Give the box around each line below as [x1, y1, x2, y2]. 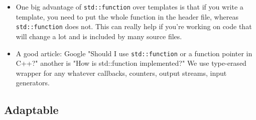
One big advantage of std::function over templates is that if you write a [16, 2, 243, 12]
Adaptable [4, 102, 59, 117]
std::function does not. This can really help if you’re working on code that [16, 21, 252, 32]
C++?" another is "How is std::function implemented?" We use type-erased [16, 58, 246, 68]
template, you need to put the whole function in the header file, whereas [16, 11, 238, 22]
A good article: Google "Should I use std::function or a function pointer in [16, 48, 252, 58]
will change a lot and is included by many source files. [16, 31, 182, 41]
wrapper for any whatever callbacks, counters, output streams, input [16, 67, 227, 78]
